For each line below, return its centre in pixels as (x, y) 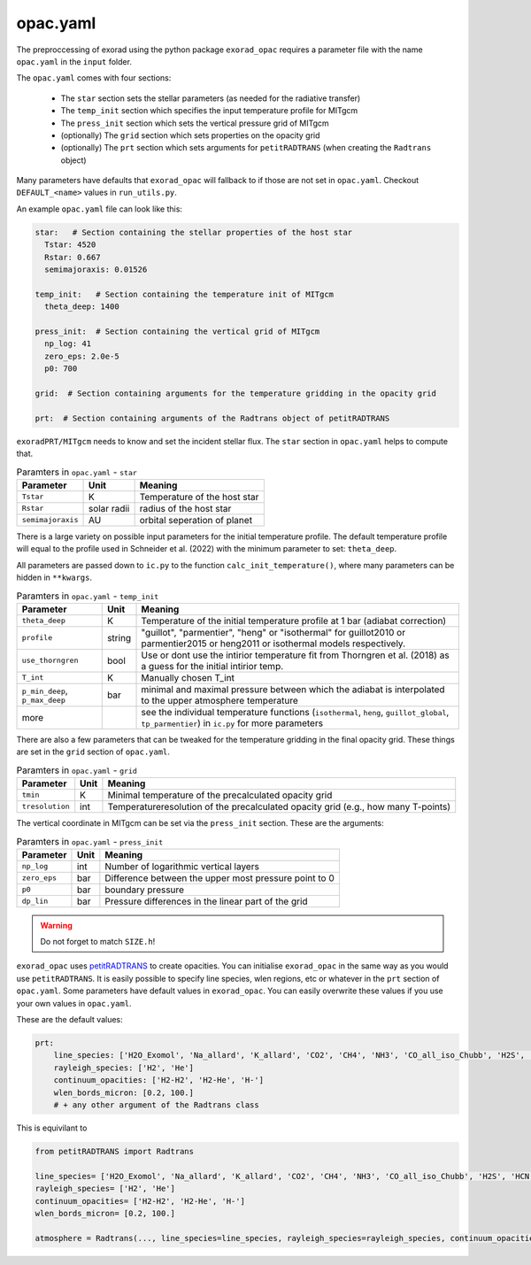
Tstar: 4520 (70, 245)
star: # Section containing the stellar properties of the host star (194, 232)
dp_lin (35, 902)
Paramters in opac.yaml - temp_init (88, 596)
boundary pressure (145, 890)
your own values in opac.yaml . (74, 1003)
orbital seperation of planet (196, 520)
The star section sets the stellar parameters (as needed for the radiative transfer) (211, 98)
